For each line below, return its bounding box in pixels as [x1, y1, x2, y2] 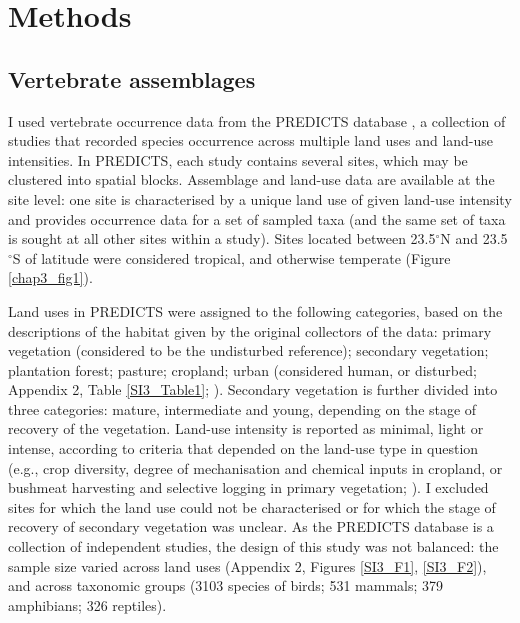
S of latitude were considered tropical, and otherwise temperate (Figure [12, 247, 451, 268]
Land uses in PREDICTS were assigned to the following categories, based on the [8, 300, 503, 321]
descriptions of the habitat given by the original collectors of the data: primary [8, 320, 492, 341]
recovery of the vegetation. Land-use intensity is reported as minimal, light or [8, 418, 484, 439]
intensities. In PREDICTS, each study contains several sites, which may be [8, 149, 468, 170]
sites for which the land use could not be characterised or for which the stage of [8, 496, 496, 517]
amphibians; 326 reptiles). [8, 594, 167, 615]
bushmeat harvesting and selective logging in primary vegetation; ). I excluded [8, 477, 489, 498]
